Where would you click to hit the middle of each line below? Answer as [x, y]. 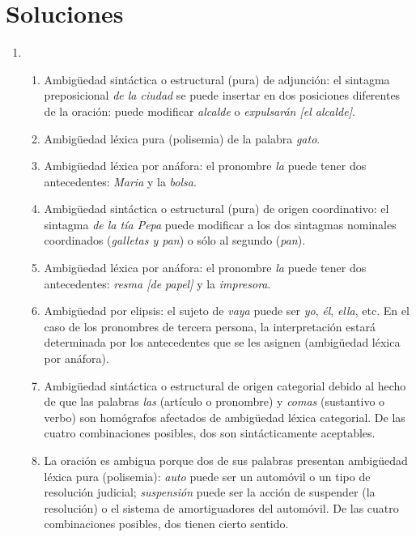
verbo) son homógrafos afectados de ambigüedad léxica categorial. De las [225, 417]
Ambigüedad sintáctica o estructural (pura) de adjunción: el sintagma [217, 79]
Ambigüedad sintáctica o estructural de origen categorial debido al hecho [225, 385]
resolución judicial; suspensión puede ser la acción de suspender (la [210, 492]
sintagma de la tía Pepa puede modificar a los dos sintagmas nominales [220, 224]
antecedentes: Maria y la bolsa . [120, 181]
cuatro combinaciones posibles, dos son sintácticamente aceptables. [210, 433]
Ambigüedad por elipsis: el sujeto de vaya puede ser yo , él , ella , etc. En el [227, 311]
